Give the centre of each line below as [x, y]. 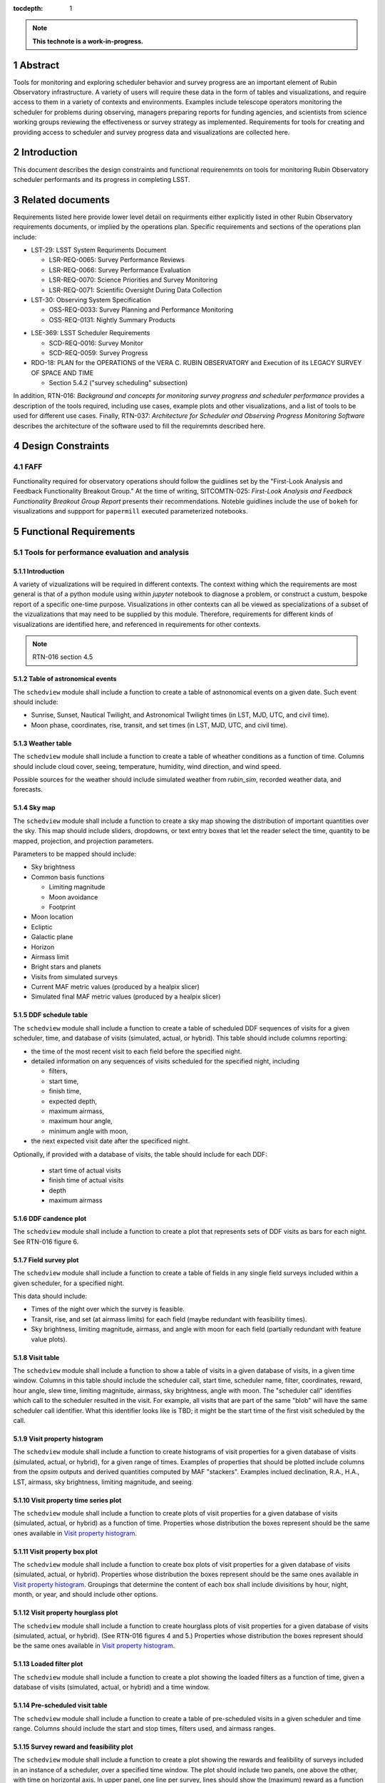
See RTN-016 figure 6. [46, 1242]
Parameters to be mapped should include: [75, 854]
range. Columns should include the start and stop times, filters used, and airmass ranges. [144, 1728]
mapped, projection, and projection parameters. [83, 841]
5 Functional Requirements [74, 531]
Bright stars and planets [66, 967]
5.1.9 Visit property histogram [58, 1439]
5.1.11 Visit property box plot [55, 1551]
